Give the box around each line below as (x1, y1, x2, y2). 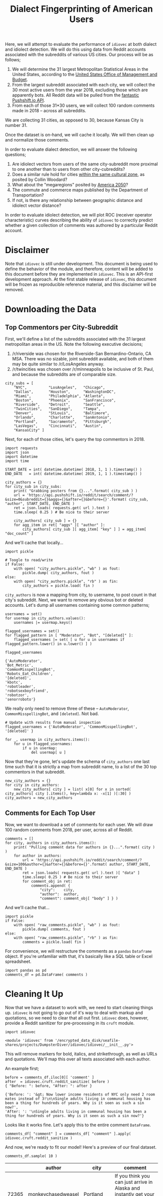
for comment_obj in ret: (22, 879, 73, 884)
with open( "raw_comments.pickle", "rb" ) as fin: (14, 935, 118, 940)
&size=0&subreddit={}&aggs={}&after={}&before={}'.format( (5, 497, 127, 502)
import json (5, 450, 29, 455)
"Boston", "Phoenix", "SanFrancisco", (14, 398, 116, 403)
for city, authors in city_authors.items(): (5, 840, 97, 845)
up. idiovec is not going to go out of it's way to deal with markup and (5, 1010, 143, 1016)
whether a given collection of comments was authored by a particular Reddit (5, 222, 158, 228)
